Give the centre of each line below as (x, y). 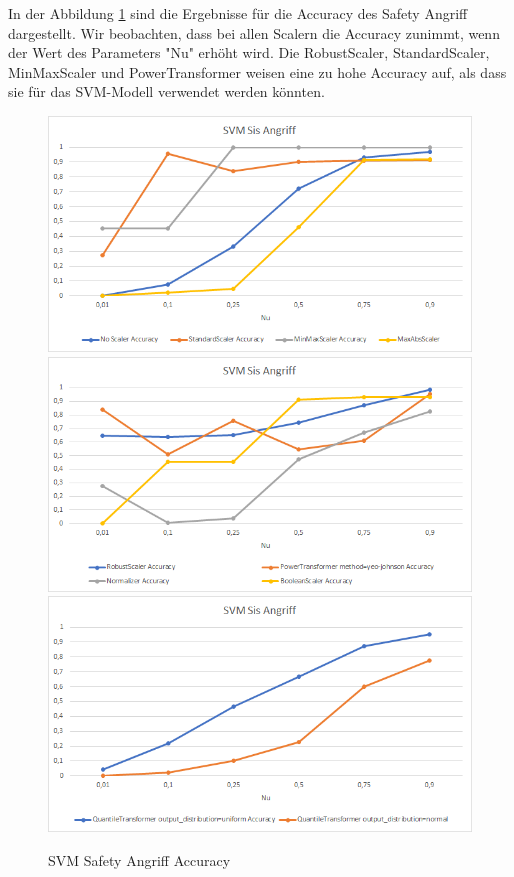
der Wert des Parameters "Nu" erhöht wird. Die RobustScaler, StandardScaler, (249, 52)
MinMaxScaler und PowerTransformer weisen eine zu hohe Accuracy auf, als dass (257, 71)
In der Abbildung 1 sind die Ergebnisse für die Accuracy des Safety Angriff (238, 13)
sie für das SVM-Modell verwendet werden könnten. (166, 91)
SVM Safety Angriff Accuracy (139, 859)
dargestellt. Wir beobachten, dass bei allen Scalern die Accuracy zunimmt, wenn (254, 32)
